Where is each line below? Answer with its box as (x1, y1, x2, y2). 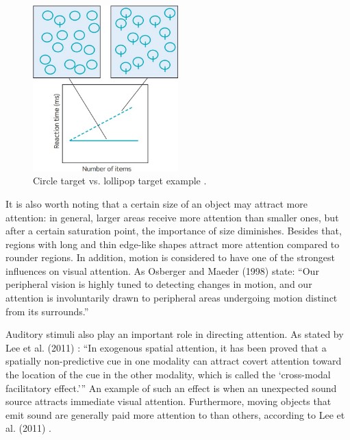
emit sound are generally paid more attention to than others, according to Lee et (5, 407, 345, 421)
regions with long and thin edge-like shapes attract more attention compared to (5, 236, 340, 251)
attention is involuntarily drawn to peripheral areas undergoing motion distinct (5, 291, 338, 305)
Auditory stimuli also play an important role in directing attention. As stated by (5, 327, 344, 341)
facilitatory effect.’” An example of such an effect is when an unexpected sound (5, 380, 337, 395)
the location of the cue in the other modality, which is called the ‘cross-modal (5, 367, 331, 382)
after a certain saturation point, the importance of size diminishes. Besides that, (5, 223, 342, 238)
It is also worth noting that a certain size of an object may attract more (5, 196, 308, 210)
